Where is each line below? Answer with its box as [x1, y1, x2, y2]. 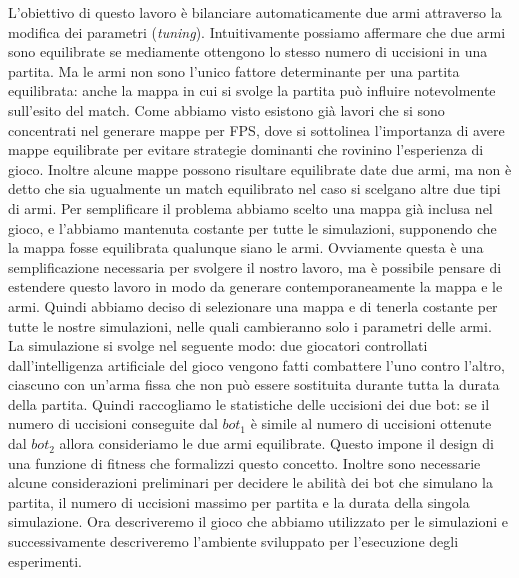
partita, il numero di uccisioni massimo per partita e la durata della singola [8, 491, 470, 512]
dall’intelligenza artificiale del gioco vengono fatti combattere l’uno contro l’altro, [8, 354, 505, 375]
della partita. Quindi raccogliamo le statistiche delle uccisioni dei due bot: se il [8, 393, 490, 414]
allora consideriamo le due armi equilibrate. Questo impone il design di [59, 433, 494, 454]
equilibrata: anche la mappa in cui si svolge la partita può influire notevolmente [8, 80, 496, 101]
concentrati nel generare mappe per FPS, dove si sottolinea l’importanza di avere [8, 119, 505, 140]
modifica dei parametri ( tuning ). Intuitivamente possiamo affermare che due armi [8, 21, 506, 42]
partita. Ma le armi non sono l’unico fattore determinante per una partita [8, 60, 460, 81]
